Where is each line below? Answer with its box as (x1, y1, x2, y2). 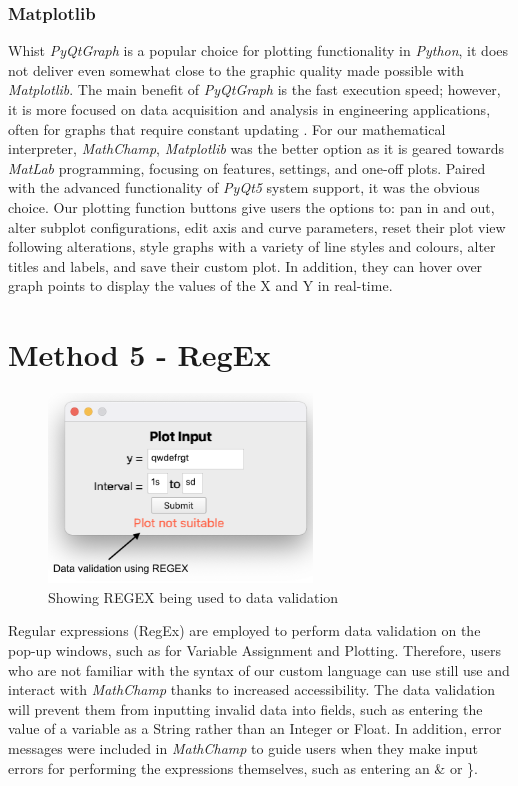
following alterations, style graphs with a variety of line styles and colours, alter (8, 236, 496, 257)
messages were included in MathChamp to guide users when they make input (8, 737, 478, 758)
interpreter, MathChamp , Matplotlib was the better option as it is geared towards (8, 138, 504, 159)
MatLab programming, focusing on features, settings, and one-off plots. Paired (8, 157, 486, 178)
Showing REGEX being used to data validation (48, 586, 339, 607)
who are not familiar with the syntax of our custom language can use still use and (8, 659, 510, 680)
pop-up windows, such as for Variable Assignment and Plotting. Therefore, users (8, 639, 501, 660)
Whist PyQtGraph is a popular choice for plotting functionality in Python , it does (8, 40, 509, 61)
